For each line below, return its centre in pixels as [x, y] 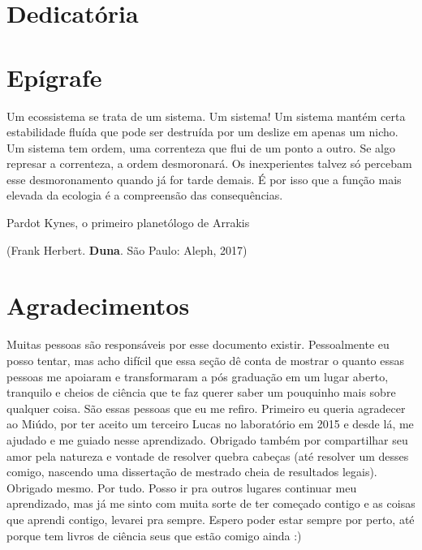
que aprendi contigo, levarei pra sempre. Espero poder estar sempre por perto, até [211, 519]
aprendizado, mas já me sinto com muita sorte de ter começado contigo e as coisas [211, 503]
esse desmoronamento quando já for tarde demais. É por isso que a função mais [204, 179]
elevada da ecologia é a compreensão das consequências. [145, 195]
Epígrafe [54, 77]
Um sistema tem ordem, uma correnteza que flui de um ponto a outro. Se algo [201, 147]
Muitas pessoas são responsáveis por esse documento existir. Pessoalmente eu [198, 344]
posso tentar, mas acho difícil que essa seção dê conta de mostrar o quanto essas [206, 360]
